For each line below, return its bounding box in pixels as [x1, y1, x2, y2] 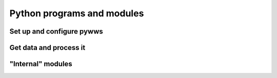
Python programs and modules [9, 8, 144, 19]
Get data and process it [9, 43, 86, 52]
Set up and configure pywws [9, 27, 104, 36]
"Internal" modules [9, 60, 73, 68]
